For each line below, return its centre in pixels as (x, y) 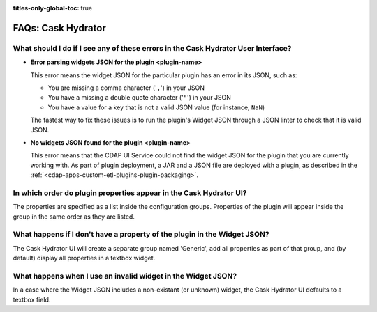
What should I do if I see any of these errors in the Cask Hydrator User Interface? (153, 48)
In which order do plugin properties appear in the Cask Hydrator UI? (130, 193)
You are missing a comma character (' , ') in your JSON (126, 88)
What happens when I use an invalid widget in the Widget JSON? (125, 276)
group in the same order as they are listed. (74, 217)
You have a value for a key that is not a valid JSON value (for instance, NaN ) (156, 107)
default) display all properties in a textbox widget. (84, 258)
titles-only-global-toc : (46, 8)
